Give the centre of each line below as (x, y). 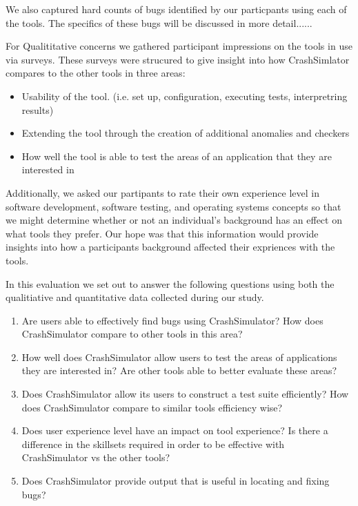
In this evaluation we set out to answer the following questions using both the (170, 283)
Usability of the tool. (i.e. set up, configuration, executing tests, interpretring (185, 96)
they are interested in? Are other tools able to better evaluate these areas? (179, 370)
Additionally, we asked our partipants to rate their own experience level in (162, 192)
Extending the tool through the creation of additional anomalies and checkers (186, 133)
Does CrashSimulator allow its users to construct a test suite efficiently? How (185, 394)
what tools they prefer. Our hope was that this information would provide (162, 233)
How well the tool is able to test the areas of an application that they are (177, 156)
